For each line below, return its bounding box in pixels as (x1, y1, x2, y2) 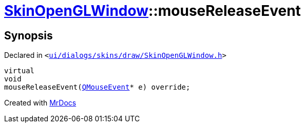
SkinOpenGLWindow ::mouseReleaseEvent (4, 2, 301, 19)
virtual (4, 67, 35, 75)
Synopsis (4, 29, 53, 42)
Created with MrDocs (4, 98, 77, 108)
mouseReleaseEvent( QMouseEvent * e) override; (4, 83, 190, 92)
